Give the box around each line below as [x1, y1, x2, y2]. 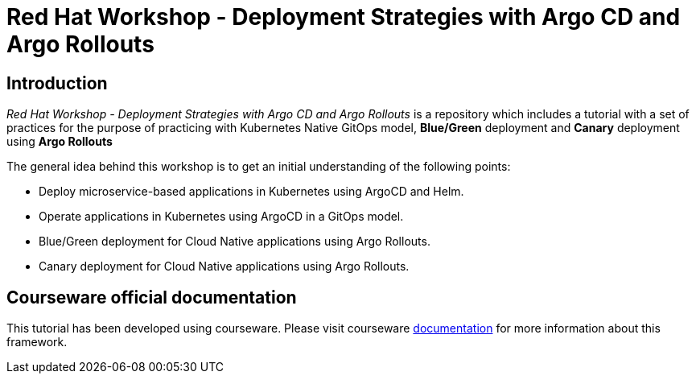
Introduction [6, 72, 108, 93]
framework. [6, 335, 68, 349]
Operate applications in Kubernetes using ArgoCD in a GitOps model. [39, 209, 404, 224]
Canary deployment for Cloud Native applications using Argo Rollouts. [39, 259, 410, 274]
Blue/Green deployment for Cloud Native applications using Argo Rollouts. [39, 234, 430, 249]
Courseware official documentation [6, 287, 297, 308]
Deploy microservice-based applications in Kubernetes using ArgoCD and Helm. [39, 184, 464, 199]
